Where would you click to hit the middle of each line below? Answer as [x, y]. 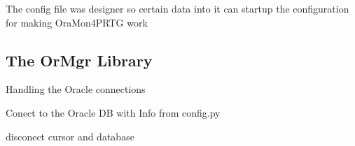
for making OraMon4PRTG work [77, 22]
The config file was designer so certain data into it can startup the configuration [177, 8]
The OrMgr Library [79, 60]
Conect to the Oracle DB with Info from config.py [113, 112]
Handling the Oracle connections [76, 89]
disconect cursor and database [70, 136]
